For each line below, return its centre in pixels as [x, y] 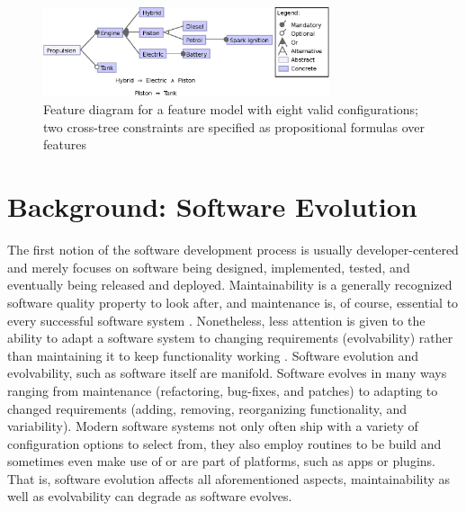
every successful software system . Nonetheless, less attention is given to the [216, 320]
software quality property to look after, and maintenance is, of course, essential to [233, 302]
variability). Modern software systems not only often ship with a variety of [213, 426]
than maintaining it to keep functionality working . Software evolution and [213, 355]
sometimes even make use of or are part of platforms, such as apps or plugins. [221, 461]
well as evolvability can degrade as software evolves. [150, 496]
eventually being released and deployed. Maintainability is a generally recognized [230, 285]
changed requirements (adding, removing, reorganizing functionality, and [207, 408]
